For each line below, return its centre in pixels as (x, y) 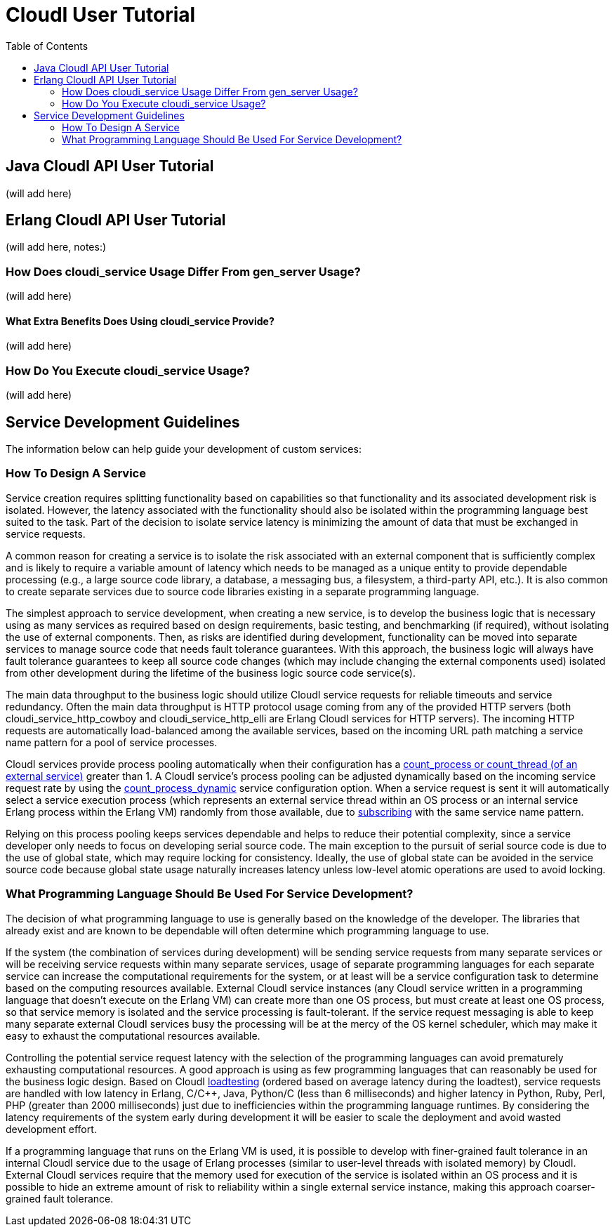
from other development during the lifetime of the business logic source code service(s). (211, 673)
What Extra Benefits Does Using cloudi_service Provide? (140, 321)
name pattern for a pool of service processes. (112, 742)
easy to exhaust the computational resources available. (133, 1035)
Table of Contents (47, 46)
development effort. (51, 1129)
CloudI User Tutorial (101, 15)
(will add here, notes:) (56, 247)
